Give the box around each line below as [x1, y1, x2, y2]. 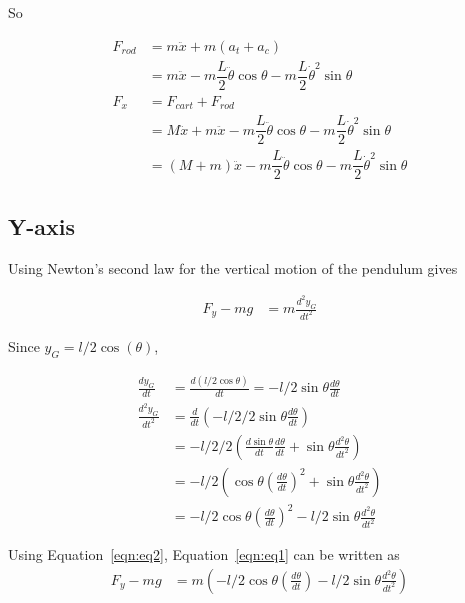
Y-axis [8, 210, 76, 241]
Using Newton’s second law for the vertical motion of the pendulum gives [8, 257, 458, 278]
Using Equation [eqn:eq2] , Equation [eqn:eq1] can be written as [8, 544, 400, 565]
